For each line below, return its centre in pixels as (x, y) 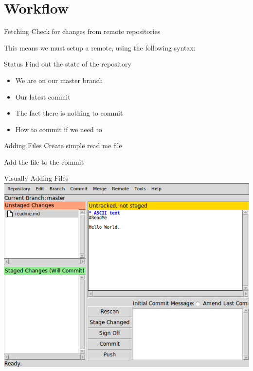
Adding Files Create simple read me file (63, 145)
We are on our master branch (59, 80)
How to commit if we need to (59, 129)
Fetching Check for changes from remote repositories (82, 31)
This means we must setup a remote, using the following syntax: (100, 47)
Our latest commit (43, 96)
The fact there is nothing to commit (69, 113)
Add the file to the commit (44, 161)
